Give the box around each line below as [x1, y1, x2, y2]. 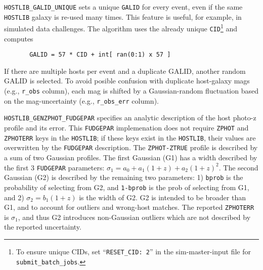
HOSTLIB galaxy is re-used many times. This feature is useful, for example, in [4, 11, 242, 22]
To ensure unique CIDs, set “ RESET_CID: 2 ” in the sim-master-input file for [16, 246, 251, 256]
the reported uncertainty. [4, 221, 81, 232]
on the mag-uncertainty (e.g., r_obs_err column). [4, 95, 159, 106]
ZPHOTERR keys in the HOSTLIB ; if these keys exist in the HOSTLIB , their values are [4, 132, 256, 143]
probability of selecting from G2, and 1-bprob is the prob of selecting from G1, [4, 182, 249, 192]
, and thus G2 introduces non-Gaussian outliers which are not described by [18, 211, 251, 222]
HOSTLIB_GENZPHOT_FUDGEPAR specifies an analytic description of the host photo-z [4, 112, 256, 123]
